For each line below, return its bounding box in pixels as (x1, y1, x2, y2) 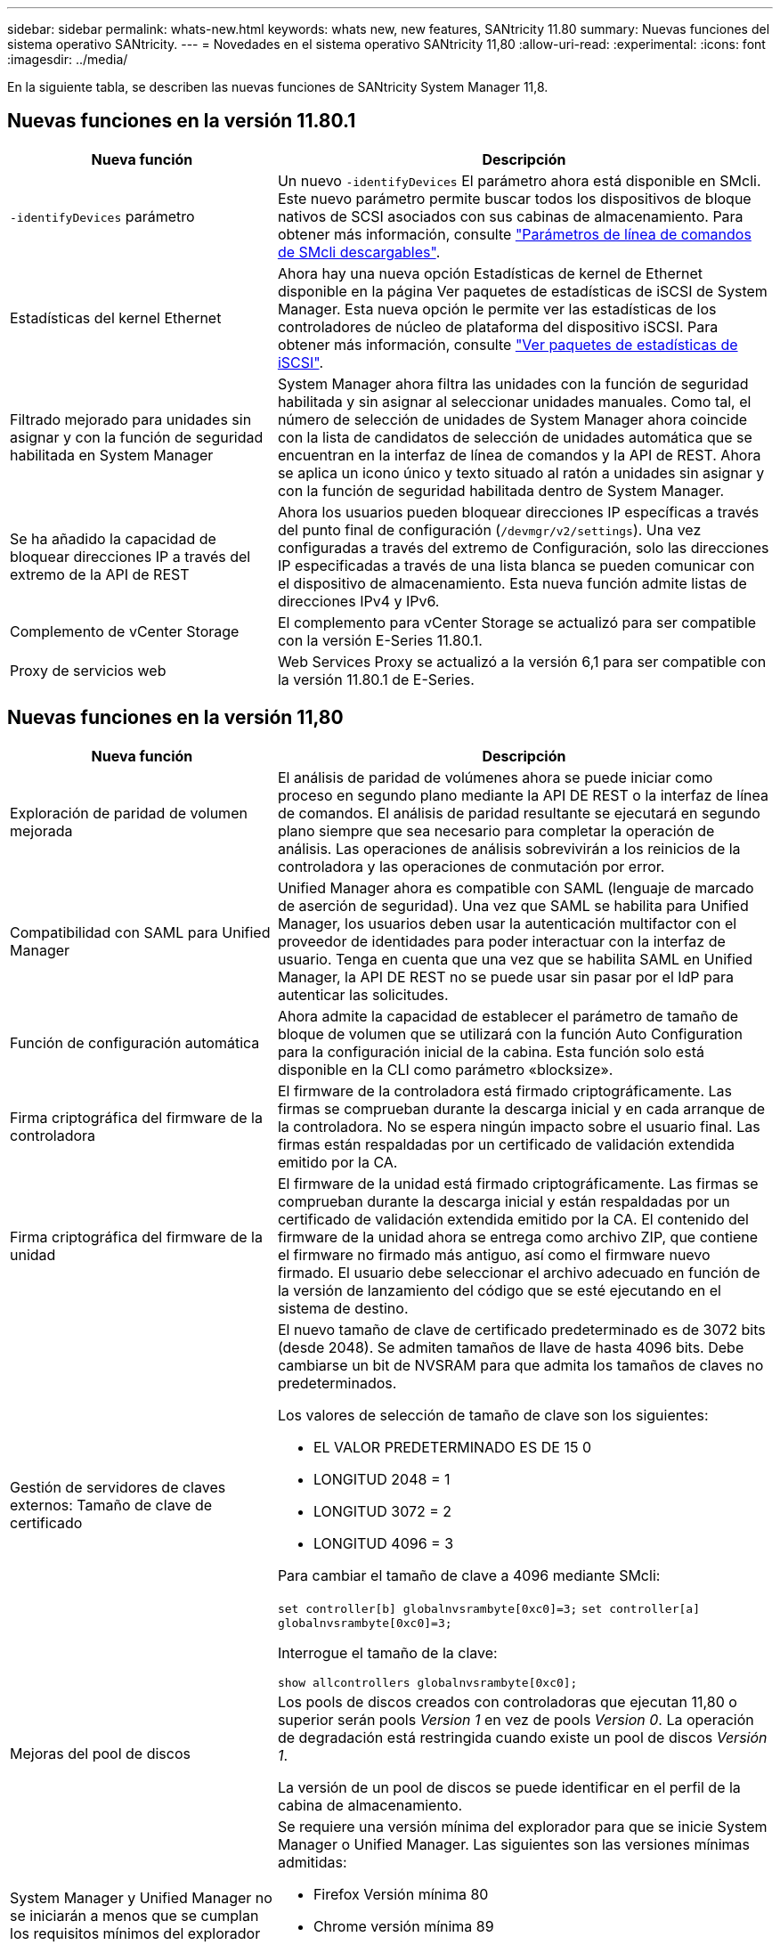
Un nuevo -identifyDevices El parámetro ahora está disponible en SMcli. (277, 171, 761, 190)
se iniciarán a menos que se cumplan (10, 1906, 259, 1925)
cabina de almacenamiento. (277, 1795, 463, 1814)
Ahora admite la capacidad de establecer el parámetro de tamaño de (277, 1006, 739, 1025)
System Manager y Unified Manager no (10, 1888, 272, 1907)
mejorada (10, 821, 73, 840)
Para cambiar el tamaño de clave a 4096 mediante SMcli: (277, 1566, 661, 1584)
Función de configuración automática (10, 1033, 260, 1052)
